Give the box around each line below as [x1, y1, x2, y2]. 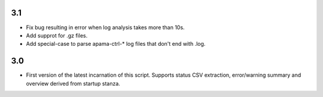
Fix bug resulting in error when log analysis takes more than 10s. [26, 24, 185, 31]
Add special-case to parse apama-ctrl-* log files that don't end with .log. [26, 40, 206, 48]
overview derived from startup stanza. [26, 80, 121, 87]
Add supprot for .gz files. [26, 32, 88, 39]
